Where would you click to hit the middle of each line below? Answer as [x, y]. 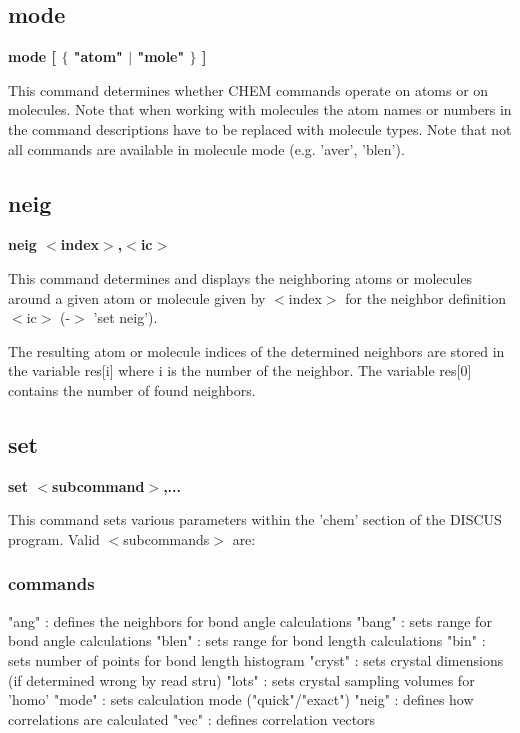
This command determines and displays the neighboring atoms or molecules [240, 277]
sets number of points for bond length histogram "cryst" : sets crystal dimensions [256, 659]
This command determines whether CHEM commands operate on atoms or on [248, 89]
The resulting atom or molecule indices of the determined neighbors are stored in [256, 350]
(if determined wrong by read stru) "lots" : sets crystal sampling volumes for [241, 679]
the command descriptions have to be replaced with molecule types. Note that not [260, 128]
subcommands [166, 538]
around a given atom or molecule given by [137, 297]
